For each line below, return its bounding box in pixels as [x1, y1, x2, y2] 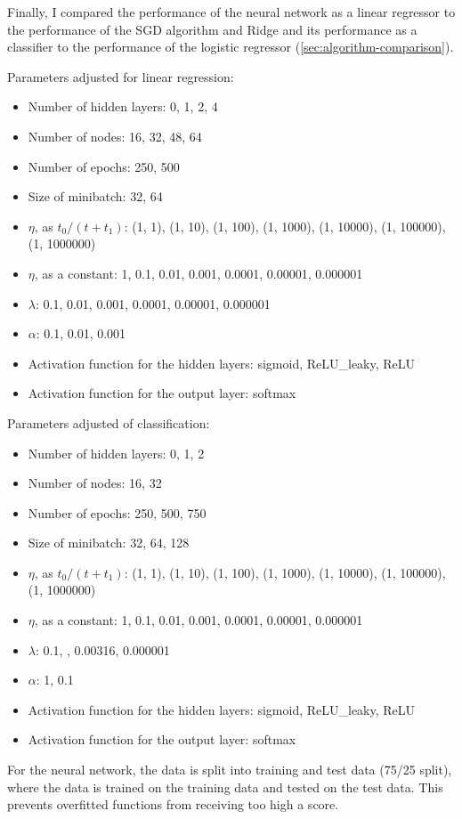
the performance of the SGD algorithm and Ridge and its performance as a [7, 20, 417, 38]
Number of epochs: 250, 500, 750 [28, 503, 207, 522]
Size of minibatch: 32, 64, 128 [28, 533, 190, 552]
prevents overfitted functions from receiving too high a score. [7, 795, 339, 814]
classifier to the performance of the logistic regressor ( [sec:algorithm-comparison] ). [7, 37, 454, 56]
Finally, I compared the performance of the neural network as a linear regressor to [7, 3, 456, 20]
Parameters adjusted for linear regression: [7, 67, 234, 85]
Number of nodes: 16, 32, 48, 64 [28, 126, 202, 145]
